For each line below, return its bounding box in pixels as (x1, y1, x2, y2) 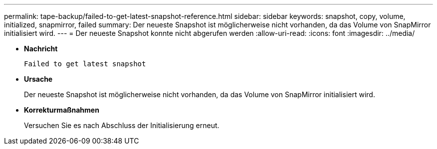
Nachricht (24, 44, 58, 53)
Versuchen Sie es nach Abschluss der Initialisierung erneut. (24, 121, 219, 130)
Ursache (24, 75, 53, 83)
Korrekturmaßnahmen (24, 106, 99, 114)
